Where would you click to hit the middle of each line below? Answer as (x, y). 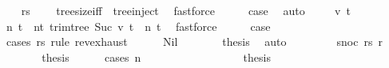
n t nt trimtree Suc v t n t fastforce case (138, 26)
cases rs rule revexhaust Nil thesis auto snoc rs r (194, 42)
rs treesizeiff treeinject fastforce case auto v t (186, 10)
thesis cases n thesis (156, 57)
